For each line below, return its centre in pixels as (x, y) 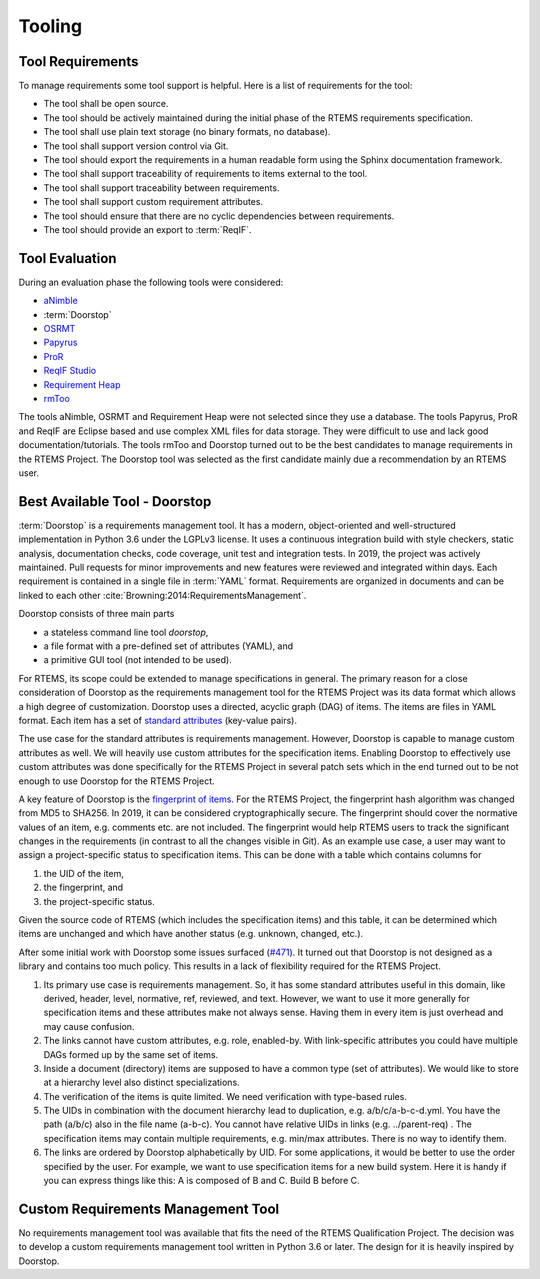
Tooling (50, 26)
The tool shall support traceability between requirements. (161, 187)
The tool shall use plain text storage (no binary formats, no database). (187, 132)
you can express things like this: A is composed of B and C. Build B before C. (201, 1181)
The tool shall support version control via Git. (136, 146)
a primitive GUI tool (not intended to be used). (137, 660)
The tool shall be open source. (106, 104)
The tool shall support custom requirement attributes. (153, 202)
